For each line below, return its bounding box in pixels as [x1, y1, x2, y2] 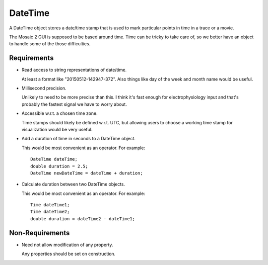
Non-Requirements [9, 229, 70, 237]
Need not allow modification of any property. [21, 242, 114, 248]
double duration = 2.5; [30, 163, 88, 169]
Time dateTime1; [30, 202, 70, 208]
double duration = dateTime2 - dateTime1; [30, 216, 135, 221]
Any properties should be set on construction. [21, 251, 116, 257]
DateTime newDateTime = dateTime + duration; [30, 170, 143, 176]
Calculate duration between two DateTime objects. [21, 181, 125, 187]
